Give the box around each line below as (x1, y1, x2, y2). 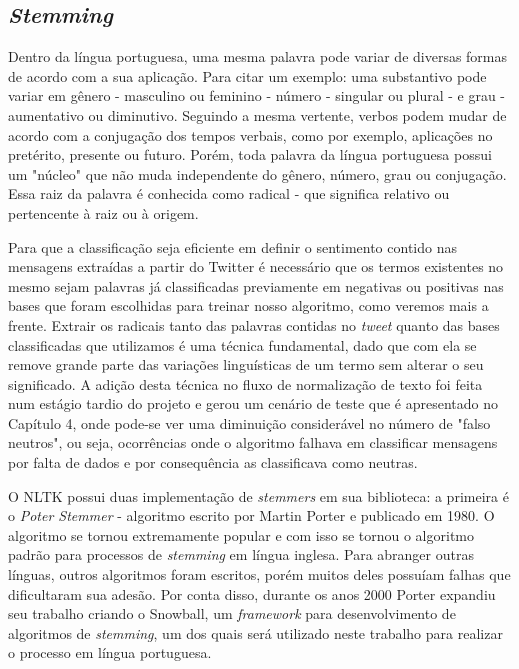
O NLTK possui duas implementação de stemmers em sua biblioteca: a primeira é (8, 485, 509, 506)
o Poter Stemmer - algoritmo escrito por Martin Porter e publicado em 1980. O (8, 505, 495, 526)
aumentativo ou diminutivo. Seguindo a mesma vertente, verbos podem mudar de (8, 104, 507, 125)
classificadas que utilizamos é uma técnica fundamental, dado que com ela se (8, 334, 477, 355)
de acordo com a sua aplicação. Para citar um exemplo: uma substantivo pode (8, 65, 487, 86)
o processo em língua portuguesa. (8, 642, 212, 663)
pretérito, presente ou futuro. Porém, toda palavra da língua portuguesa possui (8, 144, 492, 165)
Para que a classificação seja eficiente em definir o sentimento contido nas (8, 236, 457, 257)
